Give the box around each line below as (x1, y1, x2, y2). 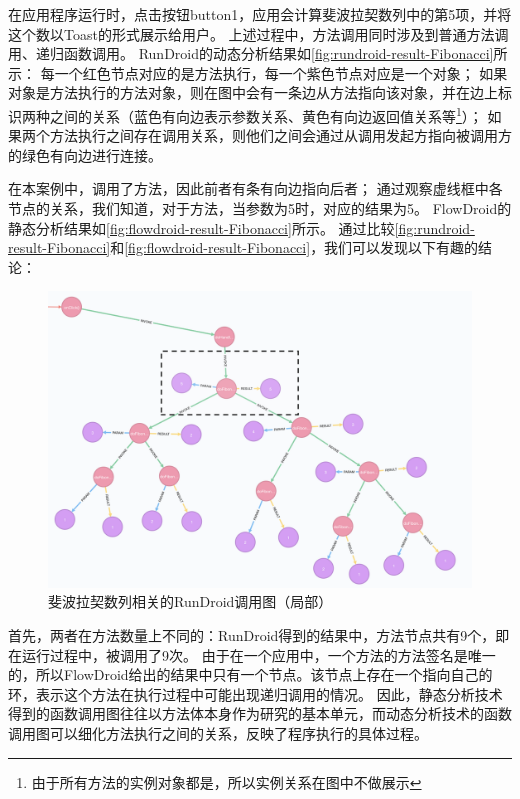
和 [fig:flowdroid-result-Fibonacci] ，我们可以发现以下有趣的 (110, 237, 479, 258)
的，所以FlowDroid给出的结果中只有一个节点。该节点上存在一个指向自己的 (8, 664, 493, 685)
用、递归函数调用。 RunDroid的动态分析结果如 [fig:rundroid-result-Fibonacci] (8, 43, 494, 64)
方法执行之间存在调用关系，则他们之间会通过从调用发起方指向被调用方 (49, 125, 512, 146)
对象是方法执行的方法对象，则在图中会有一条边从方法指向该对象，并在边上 (8, 82, 498, 103)
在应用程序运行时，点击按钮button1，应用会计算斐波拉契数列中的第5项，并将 (8, 4, 512, 24)
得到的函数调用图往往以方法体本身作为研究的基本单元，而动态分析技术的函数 (8, 703, 512, 724)
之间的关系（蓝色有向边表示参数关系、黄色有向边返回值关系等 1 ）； (49, 102, 483, 126)
